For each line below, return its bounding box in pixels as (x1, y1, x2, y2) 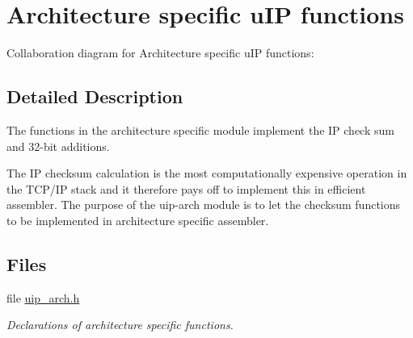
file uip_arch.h (6, 289, 80, 306)
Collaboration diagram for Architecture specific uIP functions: (6, 44, 314, 61)
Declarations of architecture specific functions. (6, 316, 234, 333)
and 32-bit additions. (6, 137, 110, 154)
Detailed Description (6, 84, 183, 109)
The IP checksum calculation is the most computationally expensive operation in (6, 165, 407, 182)
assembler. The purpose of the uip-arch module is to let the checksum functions (6, 196, 401, 213)
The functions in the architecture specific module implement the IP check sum (6, 121, 394, 138)
